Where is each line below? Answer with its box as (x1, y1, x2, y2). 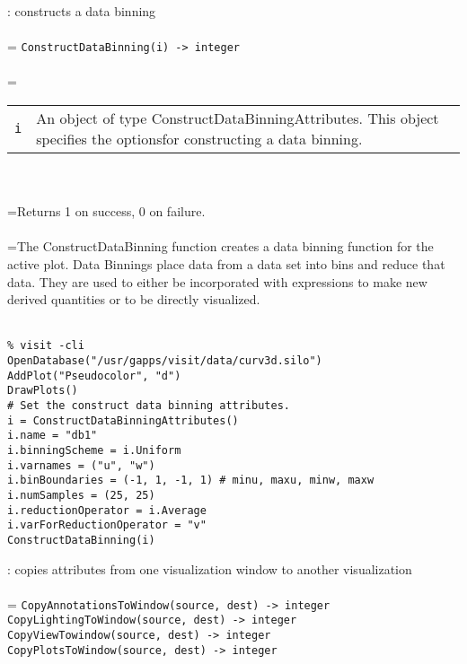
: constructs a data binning (7, 2, 156, 20)
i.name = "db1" (7, 429, 98, 442)
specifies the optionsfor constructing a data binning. (36, 128, 363, 150)
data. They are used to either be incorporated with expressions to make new (7, 272, 427, 291)
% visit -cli (7, 339, 84, 353)
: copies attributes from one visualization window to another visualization (7, 559, 412, 578)
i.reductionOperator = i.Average (7, 503, 207, 517)
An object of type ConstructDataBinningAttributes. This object (36, 108, 439, 129)
